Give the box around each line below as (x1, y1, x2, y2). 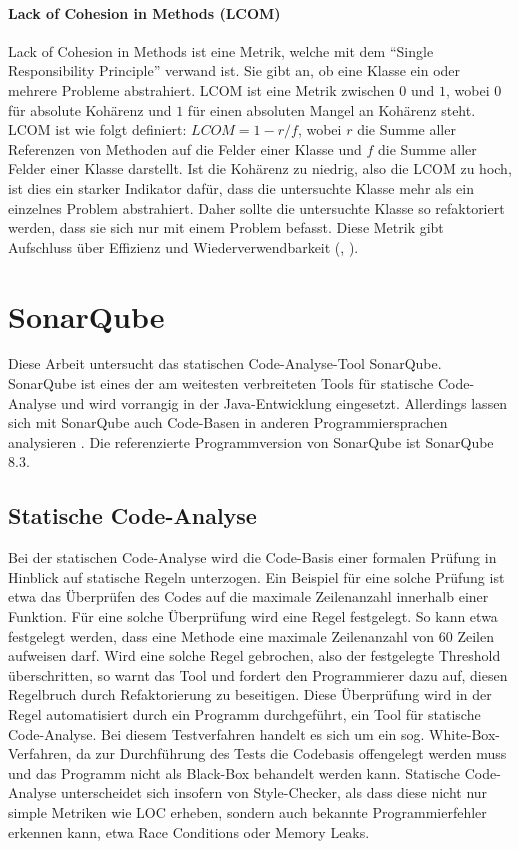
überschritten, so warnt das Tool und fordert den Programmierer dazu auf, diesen (8, 664, 508, 685)
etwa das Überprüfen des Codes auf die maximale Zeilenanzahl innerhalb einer (8, 586, 489, 607)
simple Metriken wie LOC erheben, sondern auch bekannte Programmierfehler (8, 801, 487, 822)
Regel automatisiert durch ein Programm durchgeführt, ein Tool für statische (8, 703, 481, 724)
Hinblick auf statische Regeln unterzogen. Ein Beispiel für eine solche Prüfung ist (8, 566, 505, 587)
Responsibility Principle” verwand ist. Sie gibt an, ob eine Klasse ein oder (8, 60, 461, 81)
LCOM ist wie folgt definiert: (8, 119, 187, 140)
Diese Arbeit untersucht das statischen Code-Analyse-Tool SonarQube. (8, 353, 442, 374)
